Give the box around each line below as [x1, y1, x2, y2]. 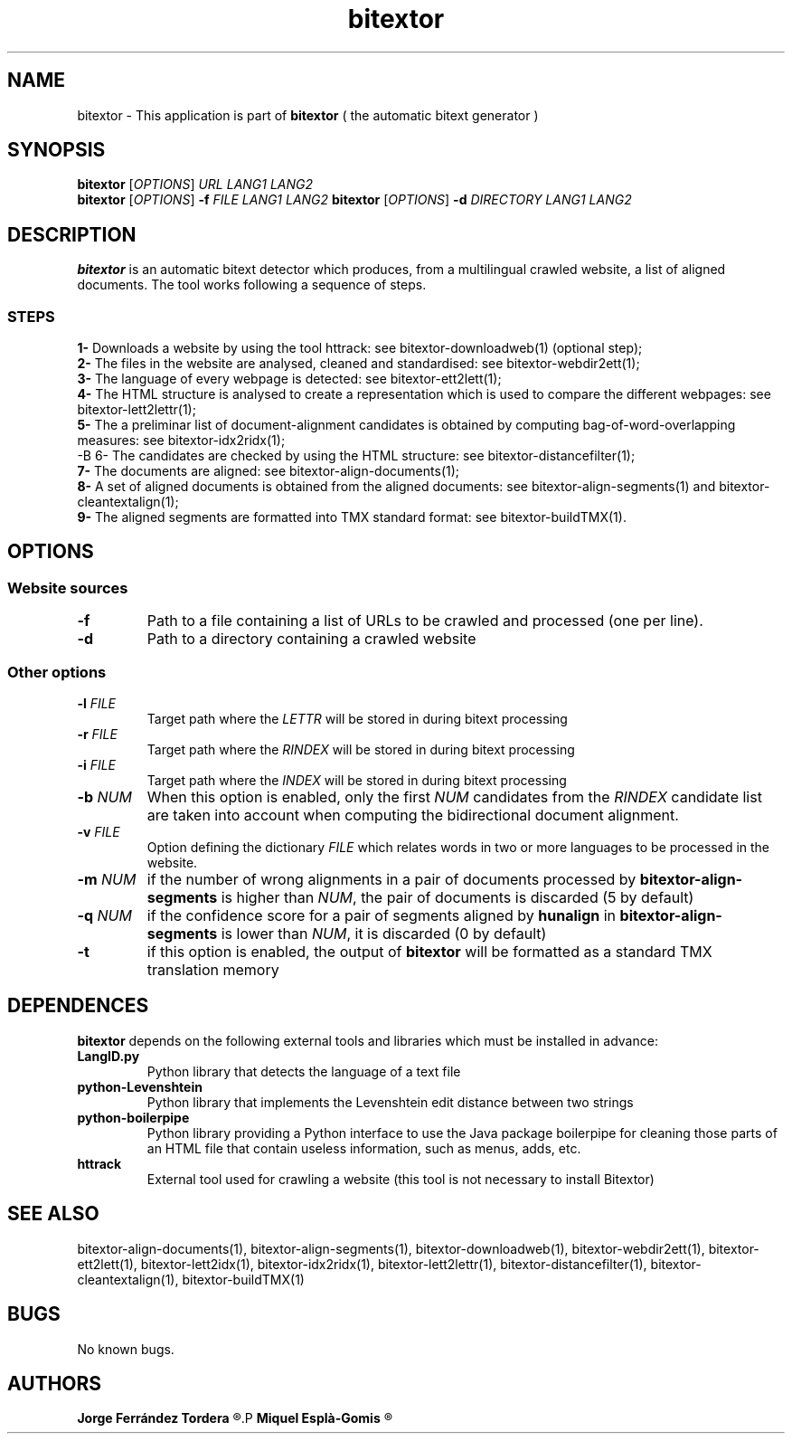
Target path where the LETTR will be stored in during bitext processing [146, 711, 568, 726]
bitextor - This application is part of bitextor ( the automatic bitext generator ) [77, 107, 539, 123]
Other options [7, 662, 107, 681]
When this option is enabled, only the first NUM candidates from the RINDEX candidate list [146, 788, 762, 806]
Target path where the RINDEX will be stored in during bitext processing [146, 742, 575, 757]
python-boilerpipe [77, 1109, 190, 1125]
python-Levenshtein [77, 1078, 203, 1095]
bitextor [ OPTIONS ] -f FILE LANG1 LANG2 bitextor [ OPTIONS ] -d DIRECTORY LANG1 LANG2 [77, 192, 632, 208]
